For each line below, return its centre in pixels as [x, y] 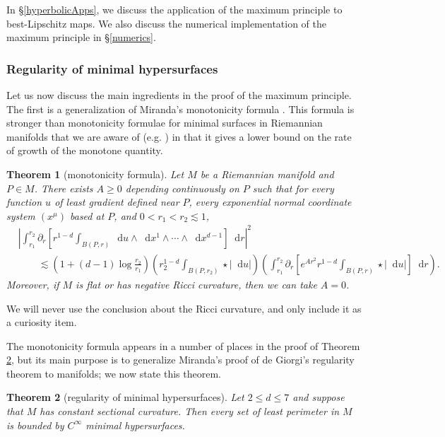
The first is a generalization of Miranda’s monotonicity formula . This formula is [180, 109]
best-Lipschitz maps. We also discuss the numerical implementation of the [167, 23]
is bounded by [35, 425]
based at [87, 215]
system [21, 215]
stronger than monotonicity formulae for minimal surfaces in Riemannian [165, 123]
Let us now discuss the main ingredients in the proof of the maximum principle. [179, 95]
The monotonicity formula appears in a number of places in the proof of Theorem [183, 345]
